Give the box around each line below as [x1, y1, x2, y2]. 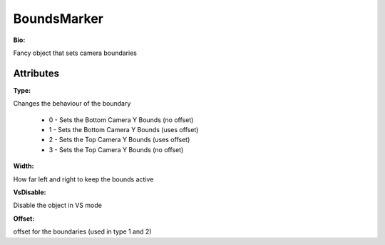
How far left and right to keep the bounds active [13, 175, 154, 184]
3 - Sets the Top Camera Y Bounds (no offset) [48, 145, 184, 154]
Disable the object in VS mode [13, 201, 103, 210]
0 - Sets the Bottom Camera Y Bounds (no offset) [48, 115, 194, 124]
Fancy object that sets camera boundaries [13, 49, 137, 57]
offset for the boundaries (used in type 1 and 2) [13, 227, 152, 236]
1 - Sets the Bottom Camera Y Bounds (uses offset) [48, 126, 199, 134]
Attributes [13, 67, 60, 79]
